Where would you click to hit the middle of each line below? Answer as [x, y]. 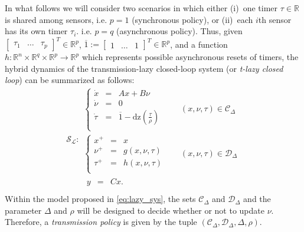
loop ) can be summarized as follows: [70, 80]
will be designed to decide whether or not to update [171, 210]
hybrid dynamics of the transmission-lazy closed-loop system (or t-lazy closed [144, 68]
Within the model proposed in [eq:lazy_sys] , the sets [100, 199]
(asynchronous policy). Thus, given [179, 31]
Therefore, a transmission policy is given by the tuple [101, 222]
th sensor [275, 19]
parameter [23, 210]
